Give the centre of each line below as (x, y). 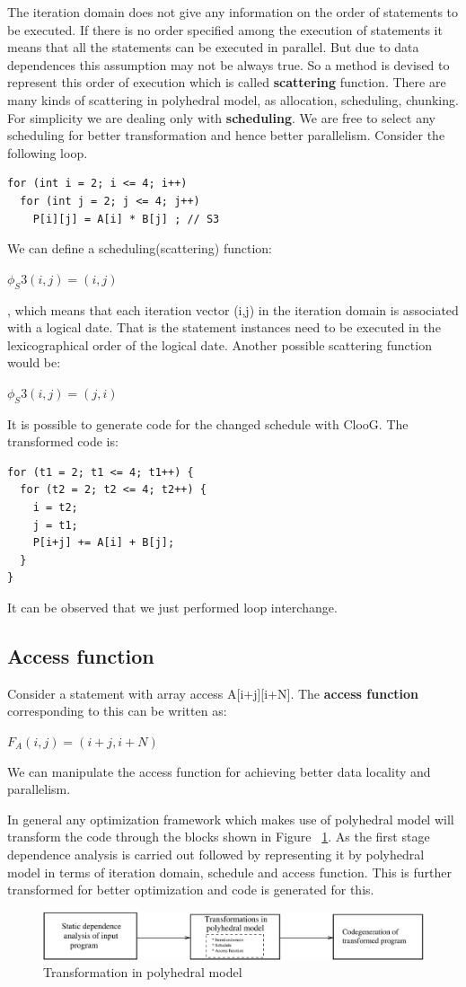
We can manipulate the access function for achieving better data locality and (219, 771)
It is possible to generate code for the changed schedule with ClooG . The (208, 423)
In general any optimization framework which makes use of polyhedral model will (231, 819)
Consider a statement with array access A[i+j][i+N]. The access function (213, 693)
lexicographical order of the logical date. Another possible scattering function (220, 344)
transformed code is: (63, 441)
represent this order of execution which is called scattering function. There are (227, 82)
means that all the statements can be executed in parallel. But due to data (213, 47)
